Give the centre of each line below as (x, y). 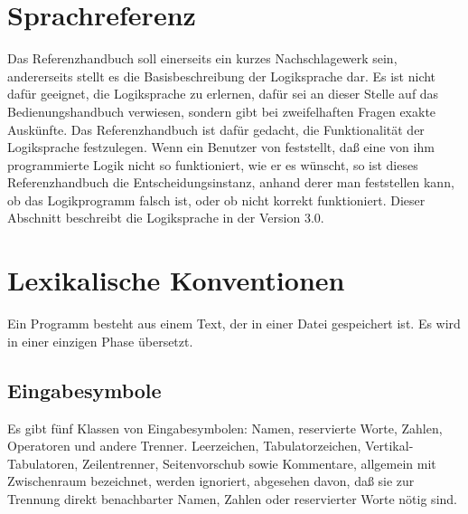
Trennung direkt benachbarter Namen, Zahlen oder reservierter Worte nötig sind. (232, 498)
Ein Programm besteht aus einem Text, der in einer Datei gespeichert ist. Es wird (234, 324)
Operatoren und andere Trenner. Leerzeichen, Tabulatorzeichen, (184, 446)
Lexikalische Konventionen (176, 280)
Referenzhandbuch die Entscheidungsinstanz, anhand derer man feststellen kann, (231, 182)
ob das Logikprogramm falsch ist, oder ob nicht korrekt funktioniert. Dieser (216, 200)
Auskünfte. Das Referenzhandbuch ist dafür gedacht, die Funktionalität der (216, 129)
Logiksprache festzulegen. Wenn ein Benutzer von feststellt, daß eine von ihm (221, 147)
